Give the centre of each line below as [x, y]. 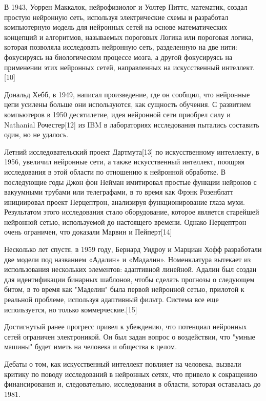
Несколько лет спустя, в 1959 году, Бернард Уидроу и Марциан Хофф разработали [133, 249]
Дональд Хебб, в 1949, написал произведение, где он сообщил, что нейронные [127, 94]
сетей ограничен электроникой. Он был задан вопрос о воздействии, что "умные [130, 336]
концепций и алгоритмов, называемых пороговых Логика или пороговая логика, [129, 37]
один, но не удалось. [36, 134]
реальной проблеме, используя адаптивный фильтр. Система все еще [111, 299]
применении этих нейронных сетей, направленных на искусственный [112, 67]
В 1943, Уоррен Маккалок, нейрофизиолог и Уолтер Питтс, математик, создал [126, 7]
